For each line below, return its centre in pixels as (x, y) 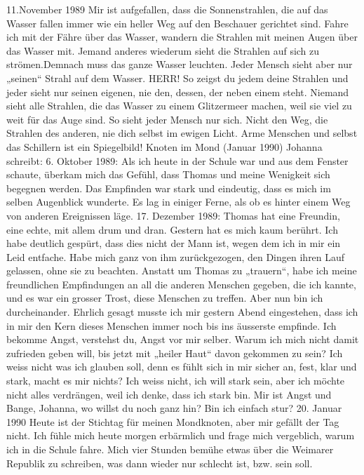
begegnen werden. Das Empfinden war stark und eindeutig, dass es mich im (169, 188)
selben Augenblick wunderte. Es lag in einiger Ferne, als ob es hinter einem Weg (178, 202)
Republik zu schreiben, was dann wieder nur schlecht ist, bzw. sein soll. (160, 463)
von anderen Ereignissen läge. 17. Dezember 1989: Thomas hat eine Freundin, (173, 215)
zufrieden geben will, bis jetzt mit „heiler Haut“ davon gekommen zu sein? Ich (175, 353)
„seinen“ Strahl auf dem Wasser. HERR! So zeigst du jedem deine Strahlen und (177, 78)
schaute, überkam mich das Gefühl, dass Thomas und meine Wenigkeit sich (168, 174)
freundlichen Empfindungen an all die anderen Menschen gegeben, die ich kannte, (181, 284)
